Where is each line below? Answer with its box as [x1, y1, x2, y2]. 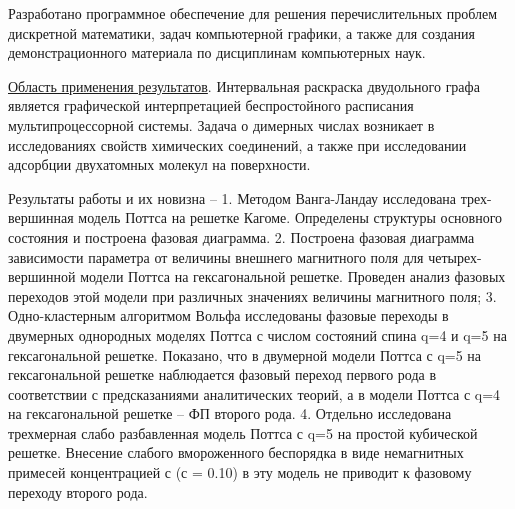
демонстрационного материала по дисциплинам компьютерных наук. [8, 42, 426, 63]
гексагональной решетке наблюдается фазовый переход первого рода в [8, 364, 437, 385]
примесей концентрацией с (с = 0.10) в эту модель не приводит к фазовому [8, 462, 472, 483]
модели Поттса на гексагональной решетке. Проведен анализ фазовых [80, 266, 506, 287]
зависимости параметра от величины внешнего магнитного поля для [8, 246, 424, 267]
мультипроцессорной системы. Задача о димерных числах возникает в [8, 114, 435, 135]
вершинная [8, 207, 74, 228]
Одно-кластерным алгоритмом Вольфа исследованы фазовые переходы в [8, 305, 449, 326]
